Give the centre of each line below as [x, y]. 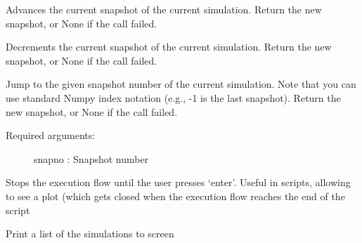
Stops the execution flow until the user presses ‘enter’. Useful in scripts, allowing [178, 182]
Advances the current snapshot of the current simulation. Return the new [164, 9]
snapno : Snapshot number [91, 158]
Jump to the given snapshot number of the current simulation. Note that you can [181, 84]
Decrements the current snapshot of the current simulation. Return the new [169, 47]
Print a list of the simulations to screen [90, 234]
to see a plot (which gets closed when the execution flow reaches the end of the [175, 196]
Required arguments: [51, 135]
